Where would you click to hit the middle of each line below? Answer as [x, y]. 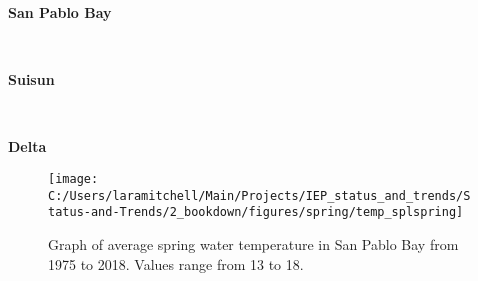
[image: [73, 178]
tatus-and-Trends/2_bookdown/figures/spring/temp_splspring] [256, 212]
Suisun [31, 79]
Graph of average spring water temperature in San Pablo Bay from [253, 243]
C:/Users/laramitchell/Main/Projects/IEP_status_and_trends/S [259, 195]
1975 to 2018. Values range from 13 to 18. [176, 263]
